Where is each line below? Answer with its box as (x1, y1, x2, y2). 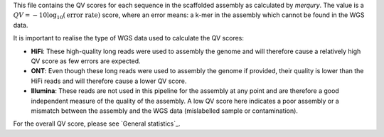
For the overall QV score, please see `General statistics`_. (13, 119, 181, 128)
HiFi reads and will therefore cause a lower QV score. (31, 77, 187, 85)
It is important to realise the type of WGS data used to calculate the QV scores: (13, 34, 245, 43)
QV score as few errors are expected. (31, 57, 142, 65)
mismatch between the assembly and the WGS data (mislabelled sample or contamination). (31, 106, 299, 115)
